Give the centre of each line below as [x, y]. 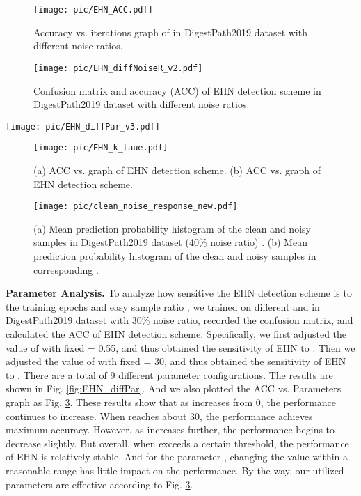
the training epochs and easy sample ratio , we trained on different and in [163, 306]
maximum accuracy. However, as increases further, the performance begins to [170, 429]
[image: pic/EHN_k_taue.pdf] [101, 148]
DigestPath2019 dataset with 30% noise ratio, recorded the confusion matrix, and [179, 320]
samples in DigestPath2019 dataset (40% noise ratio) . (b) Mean [170, 242]
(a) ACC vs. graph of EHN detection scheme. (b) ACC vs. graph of [177, 170]
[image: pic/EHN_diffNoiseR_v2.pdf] [118, 68]
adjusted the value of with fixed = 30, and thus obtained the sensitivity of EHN [176, 361]
